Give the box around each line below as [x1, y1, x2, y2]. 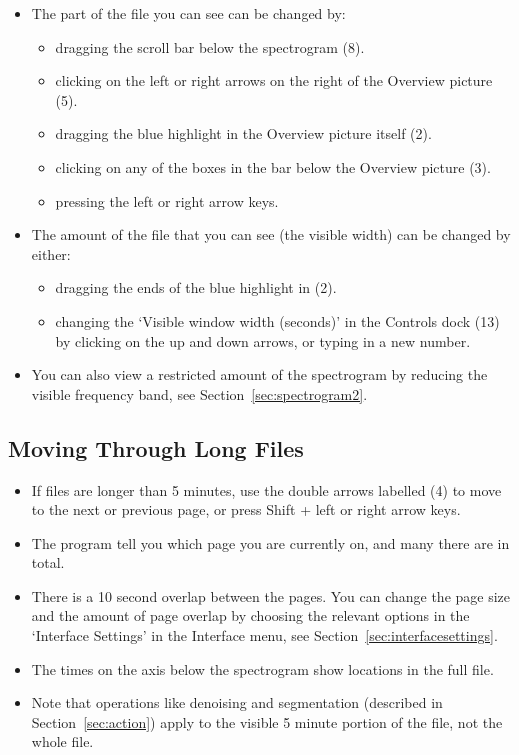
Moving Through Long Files [8, 432, 304, 463]
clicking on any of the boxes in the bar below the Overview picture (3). [55, 156, 491, 177]
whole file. [31, 731, 94, 752]
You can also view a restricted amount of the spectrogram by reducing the [31, 364, 488, 385]
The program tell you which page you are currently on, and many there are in [31, 532, 510, 553]
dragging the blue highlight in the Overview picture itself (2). [55, 123, 432, 144]
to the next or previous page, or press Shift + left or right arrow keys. [31, 499, 461, 520]
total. [31, 552, 65, 573]
